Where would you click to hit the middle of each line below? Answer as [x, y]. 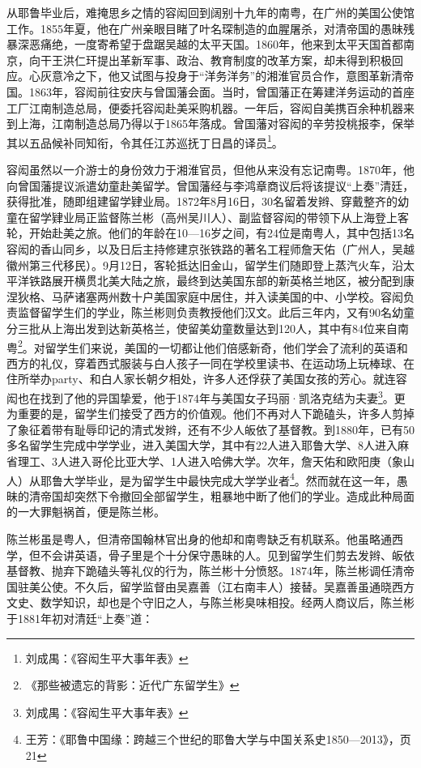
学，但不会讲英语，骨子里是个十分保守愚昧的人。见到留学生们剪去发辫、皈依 [210, 555]
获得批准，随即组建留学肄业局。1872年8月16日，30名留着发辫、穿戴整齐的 [202, 201]
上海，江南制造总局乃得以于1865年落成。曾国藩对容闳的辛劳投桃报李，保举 [216, 124]
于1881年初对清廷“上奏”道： [80, 618]
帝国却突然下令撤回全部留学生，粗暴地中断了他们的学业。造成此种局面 [227, 495]
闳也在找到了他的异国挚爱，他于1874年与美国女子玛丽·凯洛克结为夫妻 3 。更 [206, 396]
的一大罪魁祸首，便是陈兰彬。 [86, 512]
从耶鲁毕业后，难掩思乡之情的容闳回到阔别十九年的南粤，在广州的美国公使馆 [210, 12]
